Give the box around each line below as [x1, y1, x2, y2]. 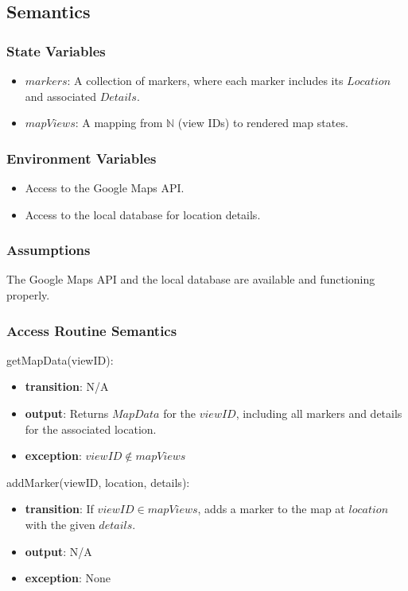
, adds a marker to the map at [197, 500, 345, 517]
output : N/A [25, 543, 92, 559]
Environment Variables [6, 148, 157, 168]
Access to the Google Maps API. [25, 180, 185, 195]
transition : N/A [25, 378, 109, 395]
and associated [25, 87, 97, 104]
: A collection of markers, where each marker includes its [67, 72, 344, 88]
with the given [25, 516, 95, 532]
